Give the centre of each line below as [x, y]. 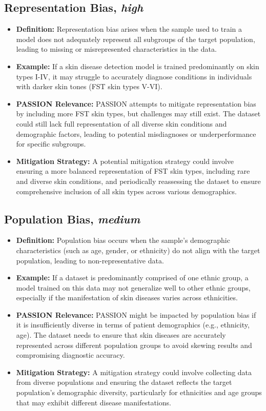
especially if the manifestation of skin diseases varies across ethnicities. [127, 297]
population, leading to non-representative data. [90, 260]
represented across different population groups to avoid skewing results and [134, 345]
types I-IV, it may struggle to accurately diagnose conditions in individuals [134, 76]
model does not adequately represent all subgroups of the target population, [136, 39]
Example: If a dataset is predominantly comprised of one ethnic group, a [132, 278]
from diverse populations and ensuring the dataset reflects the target [124, 382]
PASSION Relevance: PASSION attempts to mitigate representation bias [136, 103]
